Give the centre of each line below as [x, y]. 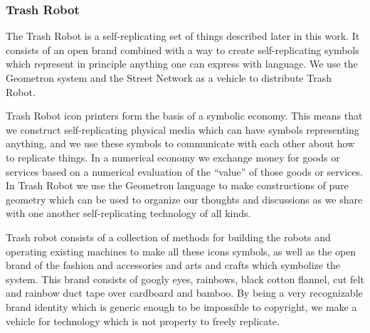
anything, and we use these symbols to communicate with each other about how [180, 143]
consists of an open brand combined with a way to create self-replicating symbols [183, 49]
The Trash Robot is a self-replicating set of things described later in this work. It [183, 36]
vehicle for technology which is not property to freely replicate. [143, 321]
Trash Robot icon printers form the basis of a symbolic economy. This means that [184, 116]
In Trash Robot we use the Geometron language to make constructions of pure [177, 185]
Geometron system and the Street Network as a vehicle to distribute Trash [169, 78]
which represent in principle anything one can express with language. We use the [182, 64]
